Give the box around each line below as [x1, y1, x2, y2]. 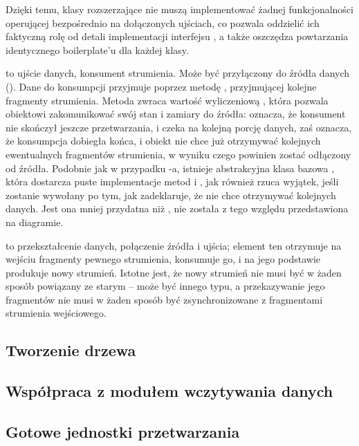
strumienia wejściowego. [6, 306, 107, 320]
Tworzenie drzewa [6, 340, 136, 361]
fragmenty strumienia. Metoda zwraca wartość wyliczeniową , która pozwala [6, 93, 329, 107]
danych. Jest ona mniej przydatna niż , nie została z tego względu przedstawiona [6, 201, 349, 216]
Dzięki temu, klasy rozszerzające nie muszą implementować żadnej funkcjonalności [6, 2, 353, 16]
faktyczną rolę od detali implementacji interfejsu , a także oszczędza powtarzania [6, 29, 349, 44]
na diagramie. [6, 214, 64, 229]
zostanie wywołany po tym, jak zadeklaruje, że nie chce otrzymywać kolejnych [6, 187, 336, 202]
